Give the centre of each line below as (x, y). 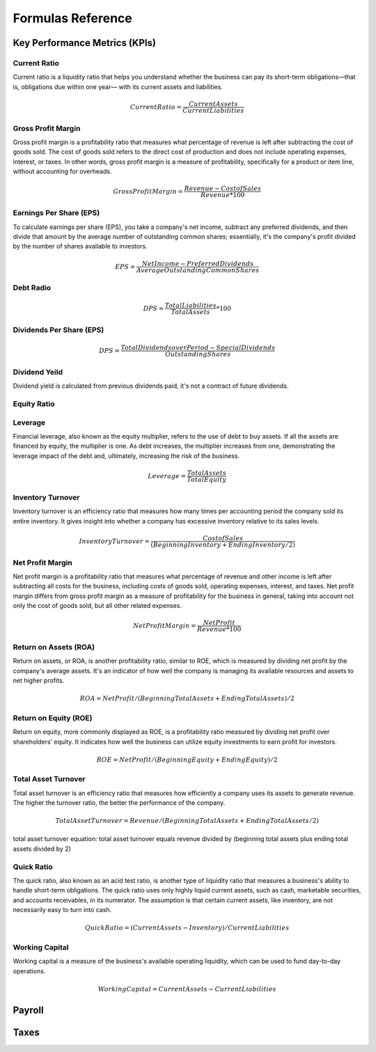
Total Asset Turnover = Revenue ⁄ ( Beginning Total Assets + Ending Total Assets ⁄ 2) (187, 821)
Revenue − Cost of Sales (222, 189)
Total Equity (206, 479)
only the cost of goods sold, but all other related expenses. (97, 606)
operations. (29, 971)
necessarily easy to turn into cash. (62, 910)
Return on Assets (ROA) (54, 647)
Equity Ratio (34, 404)
